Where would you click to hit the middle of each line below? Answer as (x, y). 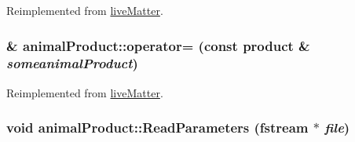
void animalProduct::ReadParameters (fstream (157, 127)
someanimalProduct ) (72, 63)
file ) (337, 127)
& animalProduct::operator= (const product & (158, 45)
